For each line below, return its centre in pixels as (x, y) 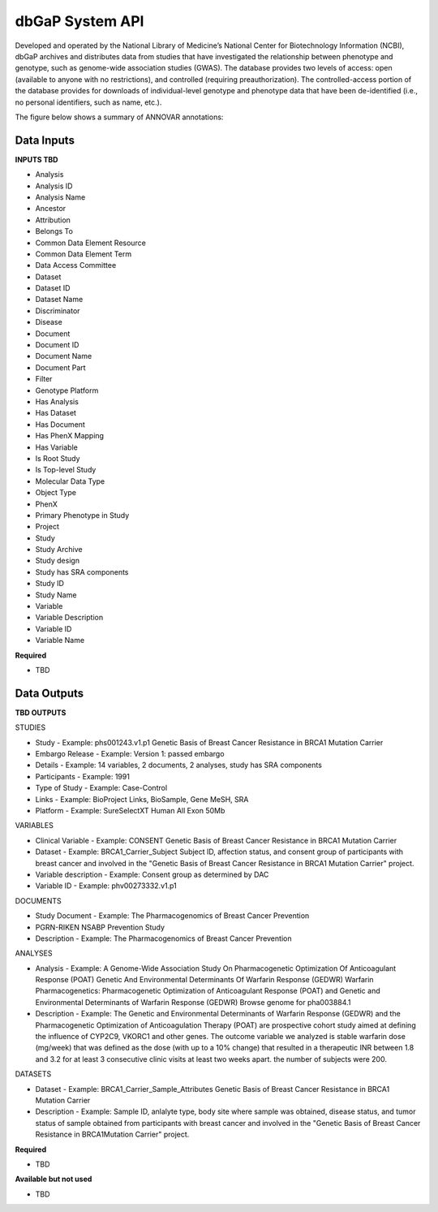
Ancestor (51, 209)
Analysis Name (60, 197)
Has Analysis (57, 401)
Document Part (60, 367)
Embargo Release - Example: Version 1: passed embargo (130, 754)
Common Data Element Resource (90, 243)
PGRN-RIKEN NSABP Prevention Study (100, 927)
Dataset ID (53, 288)
